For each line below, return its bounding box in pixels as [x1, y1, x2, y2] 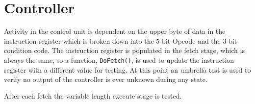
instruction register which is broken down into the [4, 35, 154, 46]
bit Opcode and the [162, 35, 221, 46]
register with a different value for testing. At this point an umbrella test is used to [4, 64, 251, 75]
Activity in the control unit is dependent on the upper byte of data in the [4, 26, 226, 36]
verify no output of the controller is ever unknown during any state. [4, 74, 207, 84]
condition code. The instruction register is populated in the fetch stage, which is [4, 45, 245, 55]
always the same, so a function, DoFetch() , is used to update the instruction [4, 54, 234, 65]
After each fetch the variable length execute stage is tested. [4, 90, 182, 101]
